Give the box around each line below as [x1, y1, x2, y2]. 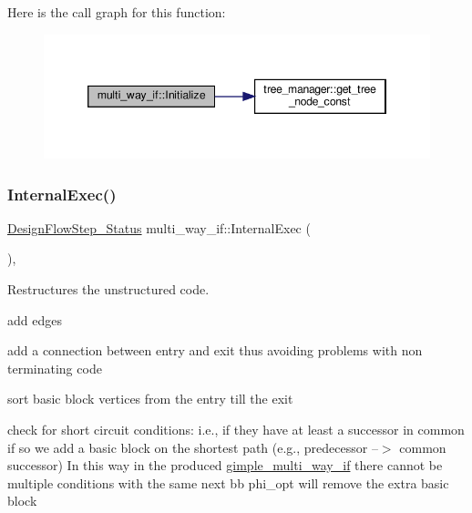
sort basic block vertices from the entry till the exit [7, 389, 293, 408]
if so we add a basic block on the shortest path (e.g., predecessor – [7, 437, 378, 457]
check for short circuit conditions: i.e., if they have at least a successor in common [7, 419, 465, 438]
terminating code [7, 358, 102, 377]
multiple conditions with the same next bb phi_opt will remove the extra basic [7, 473, 449, 492]
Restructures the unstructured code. [7, 280, 210, 299]
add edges [7, 310, 62, 329]
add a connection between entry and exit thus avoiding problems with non [7, 341, 423, 360]
